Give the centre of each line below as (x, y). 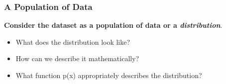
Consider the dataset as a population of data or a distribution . (113, 25)
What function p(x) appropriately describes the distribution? (109, 75)
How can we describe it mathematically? (77, 58)
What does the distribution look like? (73, 42)
